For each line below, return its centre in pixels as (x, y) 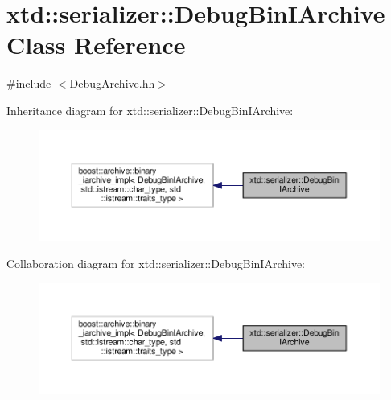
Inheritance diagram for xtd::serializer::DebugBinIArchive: (150, 110)
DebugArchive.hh (112, 83)
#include (29, 83)
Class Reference (96, 45)
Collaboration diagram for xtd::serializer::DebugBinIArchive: (156, 263)
